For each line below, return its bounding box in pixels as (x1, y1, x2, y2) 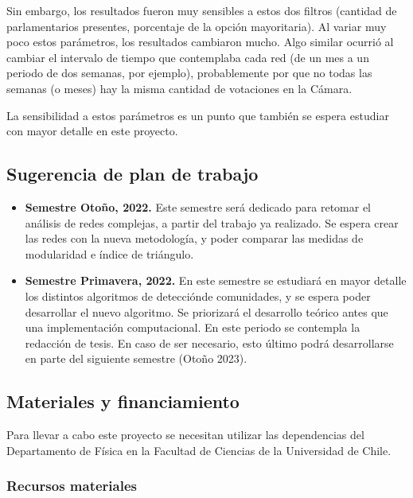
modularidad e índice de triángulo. (25, 245, 194, 262)
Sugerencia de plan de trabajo (6, 161, 259, 186)
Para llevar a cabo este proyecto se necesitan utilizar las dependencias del (6, 426, 364, 443)
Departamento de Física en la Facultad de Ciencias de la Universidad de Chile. (6, 442, 392, 458)
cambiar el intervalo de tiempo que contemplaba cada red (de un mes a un (6, 49, 369, 65)
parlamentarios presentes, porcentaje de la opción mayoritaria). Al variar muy (6, 18, 387, 34)
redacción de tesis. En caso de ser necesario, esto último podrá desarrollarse (25, 334, 394, 351)
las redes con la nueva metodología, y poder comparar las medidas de (25, 230, 364, 247)
